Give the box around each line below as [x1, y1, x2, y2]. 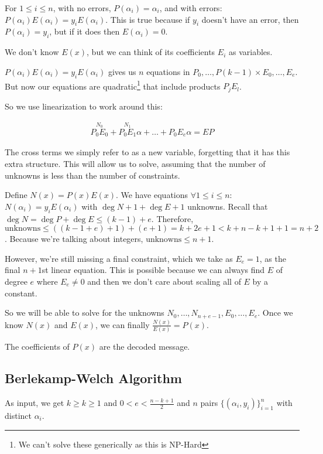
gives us [108, 65, 136, 77]
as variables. [228, 46, 273, 58]
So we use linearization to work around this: [5, 100, 163, 112]
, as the [259, 252, 286, 264]
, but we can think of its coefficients [87, 46, 215, 58]
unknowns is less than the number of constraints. [5, 169, 180, 181]
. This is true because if [105, 13, 190, 25]
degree [5, 275, 28, 287]
